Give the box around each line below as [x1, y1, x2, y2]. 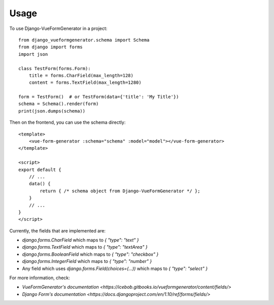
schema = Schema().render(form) [18, 101, 99, 107]
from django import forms [18, 44, 83, 50]
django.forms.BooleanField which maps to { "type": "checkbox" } [22, 251, 159, 257]
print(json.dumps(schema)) [18, 108, 86, 114]
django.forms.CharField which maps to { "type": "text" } [22, 237, 139, 243]
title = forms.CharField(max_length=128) [28, 73, 134, 78]
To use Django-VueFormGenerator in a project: [9, 25, 108, 31]
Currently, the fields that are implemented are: [9, 227, 106, 233]
